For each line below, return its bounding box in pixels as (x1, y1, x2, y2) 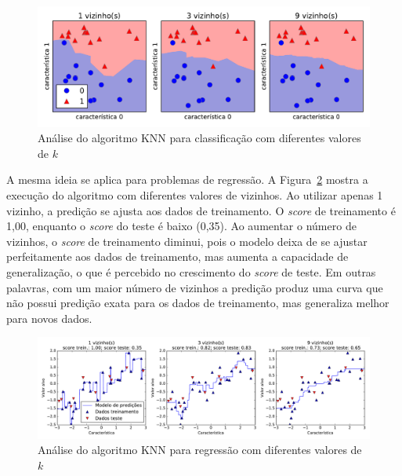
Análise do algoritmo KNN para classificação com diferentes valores (38, 130, 361, 146)
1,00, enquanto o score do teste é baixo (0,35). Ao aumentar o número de (6, 218, 357, 234)
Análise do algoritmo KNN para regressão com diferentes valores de (38, 441, 362, 458)
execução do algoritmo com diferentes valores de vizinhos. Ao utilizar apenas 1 (6, 186, 383, 203)
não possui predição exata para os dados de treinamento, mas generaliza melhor (6, 295, 389, 311)
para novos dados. (6, 309, 92, 326)
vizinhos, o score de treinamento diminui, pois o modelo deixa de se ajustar (6, 233, 368, 249)
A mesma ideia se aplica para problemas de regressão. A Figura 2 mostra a (6, 171, 368, 188)
